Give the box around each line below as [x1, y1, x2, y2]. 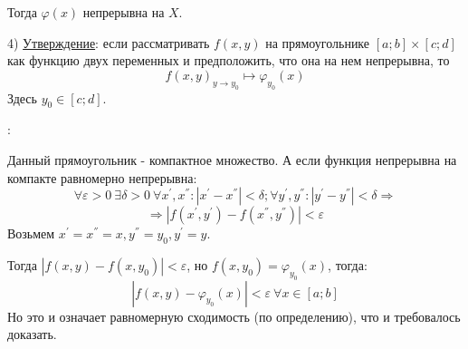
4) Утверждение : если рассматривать [7, 33, 210, 52]
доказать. [7, 325, 57, 344]
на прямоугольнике [265, 33, 370, 52]
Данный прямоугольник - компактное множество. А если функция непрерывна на [7, 150, 457, 169]
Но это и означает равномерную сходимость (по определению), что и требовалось [7, 306, 461, 325]
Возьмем [7, 224, 55, 243]
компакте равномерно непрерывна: [7, 168, 197, 187]
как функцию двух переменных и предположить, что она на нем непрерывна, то [7, 51, 450, 70]
